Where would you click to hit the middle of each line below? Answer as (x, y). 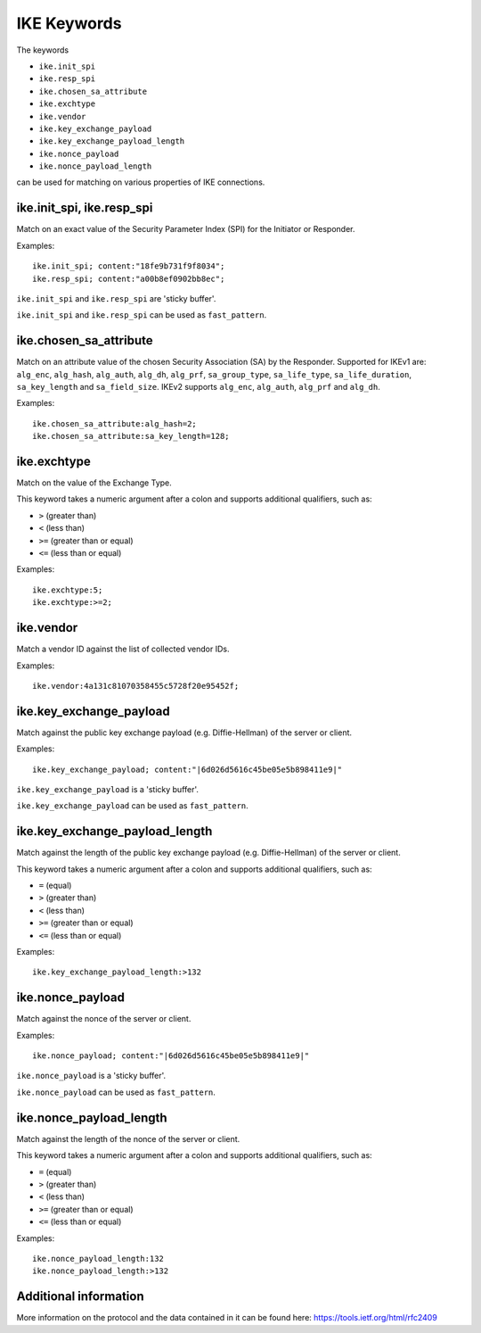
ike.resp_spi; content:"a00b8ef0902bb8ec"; (129, 278)
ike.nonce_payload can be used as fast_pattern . (116, 1092)
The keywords (43, 50)
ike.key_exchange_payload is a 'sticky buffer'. (108, 789)
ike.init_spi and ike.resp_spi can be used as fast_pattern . (142, 315)
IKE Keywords (69, 23)
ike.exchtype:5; (68, 590)
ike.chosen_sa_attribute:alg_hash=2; (115, 423)
